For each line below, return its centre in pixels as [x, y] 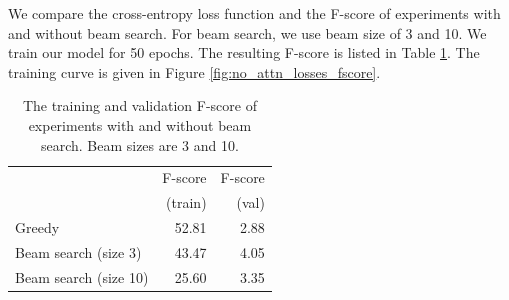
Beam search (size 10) [82, 276]
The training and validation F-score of [139, 105]
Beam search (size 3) [78, 251]
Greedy [37, 227]
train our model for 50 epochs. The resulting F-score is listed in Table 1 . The [244, 52]
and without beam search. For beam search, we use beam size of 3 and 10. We [247, 32]
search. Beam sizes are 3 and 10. [139, 144]
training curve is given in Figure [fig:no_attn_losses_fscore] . [194, 71]
